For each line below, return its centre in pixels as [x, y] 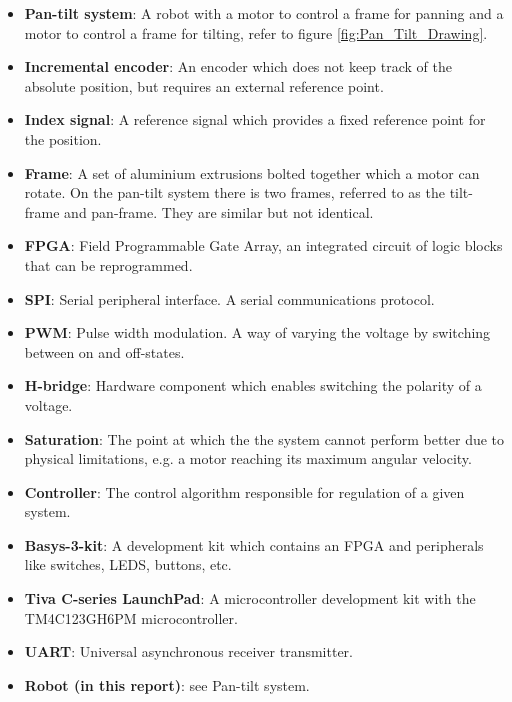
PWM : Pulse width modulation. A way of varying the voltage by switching [257, 332]
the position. [63, 138]
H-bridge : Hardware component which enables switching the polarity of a [253, 385]
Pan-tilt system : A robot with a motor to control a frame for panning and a [264, 13]
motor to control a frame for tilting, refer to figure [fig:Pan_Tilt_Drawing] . [256, 32]
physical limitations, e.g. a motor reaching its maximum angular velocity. [248, 458]
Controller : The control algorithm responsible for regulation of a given [244, 491]
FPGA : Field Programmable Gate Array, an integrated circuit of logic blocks [263, 245]
